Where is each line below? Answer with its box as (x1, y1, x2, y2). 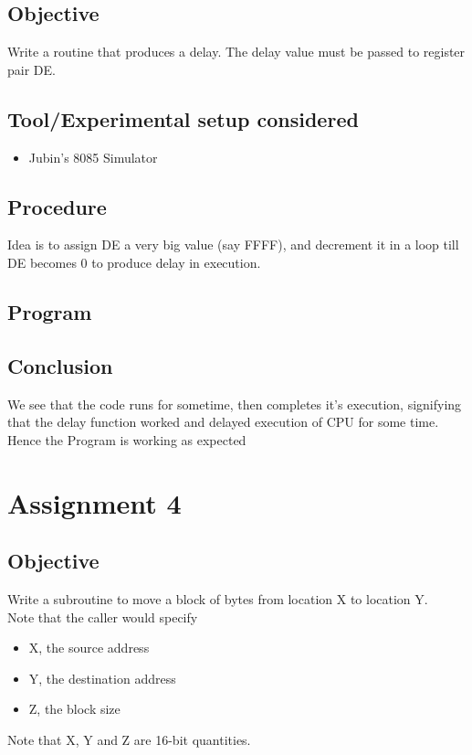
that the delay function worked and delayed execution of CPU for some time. (7, 412, 439, 431)
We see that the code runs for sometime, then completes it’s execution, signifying (7, 394, 462, 413)
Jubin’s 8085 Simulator (28, 147, 158, 166)
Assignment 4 (7, 484, 182, 521)
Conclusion (7, 351, 113, 379)
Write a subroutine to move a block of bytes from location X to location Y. (7, 589, 428, 608)
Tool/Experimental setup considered (7, 104, 359, 133)
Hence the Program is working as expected (7, 430, 246, 449)
